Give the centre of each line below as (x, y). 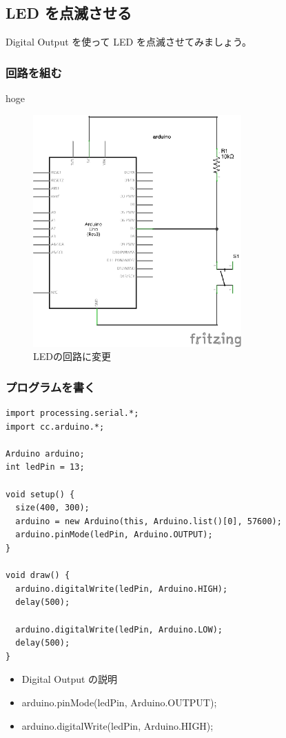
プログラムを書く (51, 387)
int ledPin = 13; (45, 467)
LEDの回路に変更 (72, 356)
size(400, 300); (52, 508)
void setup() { (40, 494)
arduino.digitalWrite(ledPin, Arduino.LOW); (119, 629)
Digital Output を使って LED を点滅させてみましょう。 (129, 42)
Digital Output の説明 (70, 679)
